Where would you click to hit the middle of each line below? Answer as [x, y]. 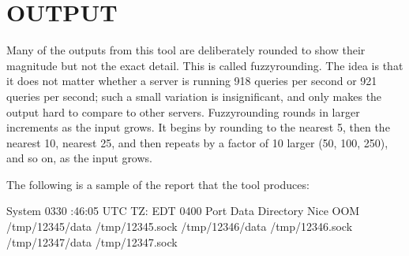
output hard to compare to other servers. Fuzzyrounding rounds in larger [183, 111]
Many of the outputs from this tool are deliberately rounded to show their [186, 50]
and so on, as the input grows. [79, 158]
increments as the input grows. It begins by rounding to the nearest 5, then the [198, 127]
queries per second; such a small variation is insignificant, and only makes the [194, 96]
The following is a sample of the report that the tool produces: [158, 184]
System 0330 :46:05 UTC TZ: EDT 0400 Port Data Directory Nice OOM [183, 211]
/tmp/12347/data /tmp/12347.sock [92, 241]
